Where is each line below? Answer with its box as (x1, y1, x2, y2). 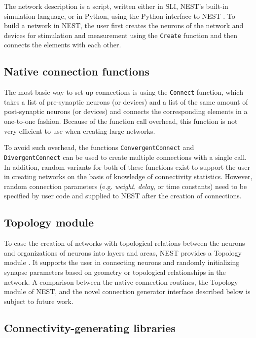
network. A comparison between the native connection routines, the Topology (4, 276, 238, 287)
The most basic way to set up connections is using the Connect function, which (4, 87, 243, 97)
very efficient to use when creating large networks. (4, 125, 155, 136)
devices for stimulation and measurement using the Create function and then (4, 30, 238, 40)
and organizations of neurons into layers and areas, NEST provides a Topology (4, 247, 242, 258)
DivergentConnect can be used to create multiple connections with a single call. (4, 151, 247, 162)
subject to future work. (4, 296, 73, 306)
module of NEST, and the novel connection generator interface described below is (4, 286, 251, 297)
